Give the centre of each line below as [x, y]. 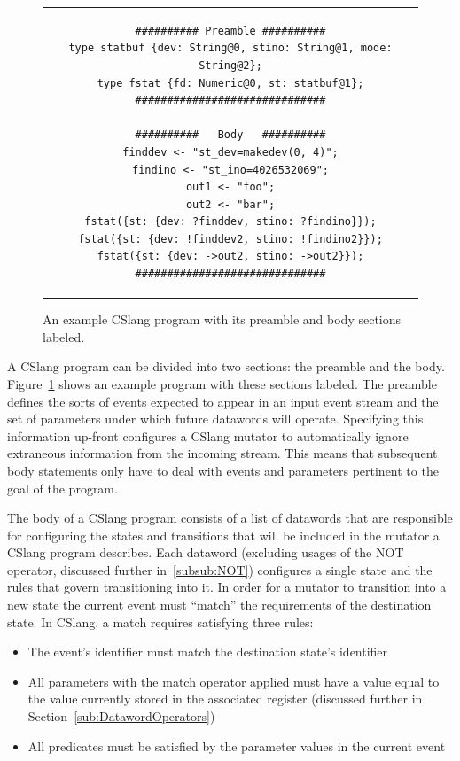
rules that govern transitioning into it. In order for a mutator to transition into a [227, 587]
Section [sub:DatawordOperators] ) [121, 716]
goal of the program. [62, 488]
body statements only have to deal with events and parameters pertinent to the [223, 470]
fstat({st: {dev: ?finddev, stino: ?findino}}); [230, 222]
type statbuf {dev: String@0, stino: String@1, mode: [230, 48]
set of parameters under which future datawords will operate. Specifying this [215, 419]
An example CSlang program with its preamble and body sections [222, 319]
